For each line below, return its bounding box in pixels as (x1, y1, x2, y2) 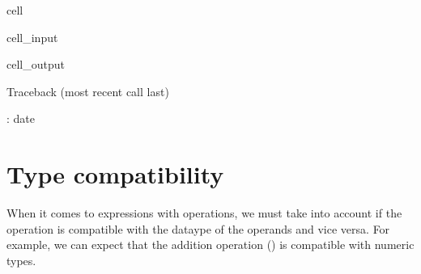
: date (6, 110, 35, 127)
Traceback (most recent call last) (6, 82, 169, 99)
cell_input (6, 28, 58, 45)
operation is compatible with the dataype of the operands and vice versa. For (6, 220, 390, 237)
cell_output (6, 56, 65, 73)
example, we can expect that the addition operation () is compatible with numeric (6, 236, 415, 253)
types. (6, 251, 36, 268)
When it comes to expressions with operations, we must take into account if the (6, 204, 402, 221)
